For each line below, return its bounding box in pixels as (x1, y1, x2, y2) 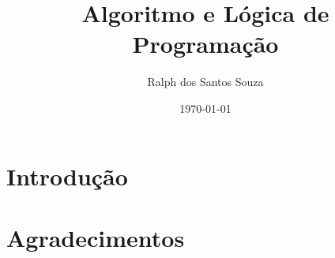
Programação (132, 28, 279, 60)
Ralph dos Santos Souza (147, 73, 264, 90)
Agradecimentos (6, 221, 185, 253)
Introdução (6, 159, 128, 192)
